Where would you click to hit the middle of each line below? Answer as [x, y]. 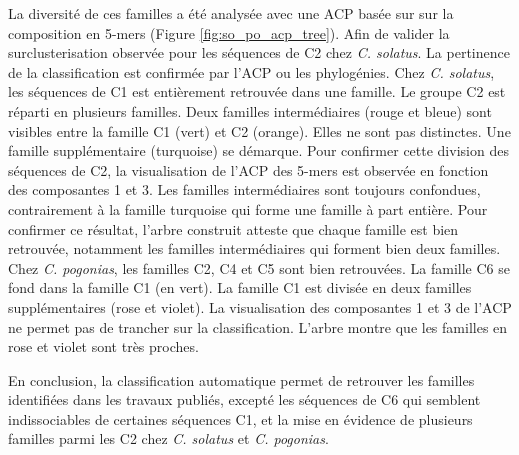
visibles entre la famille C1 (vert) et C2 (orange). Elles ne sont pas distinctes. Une [259, 130]
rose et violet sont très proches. [103, 346]
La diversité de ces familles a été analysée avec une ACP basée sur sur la [231, 13]
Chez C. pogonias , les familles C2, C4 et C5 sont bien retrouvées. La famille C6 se [259, 267]
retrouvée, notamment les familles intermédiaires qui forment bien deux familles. [254, 248]
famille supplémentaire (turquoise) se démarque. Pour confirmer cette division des [258, 150]
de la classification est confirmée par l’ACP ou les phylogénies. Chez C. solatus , [251, 71]
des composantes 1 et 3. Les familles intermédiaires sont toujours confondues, [244, 189]
